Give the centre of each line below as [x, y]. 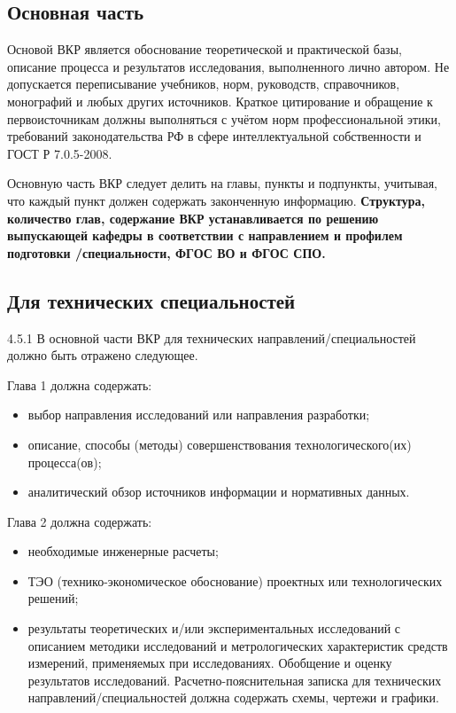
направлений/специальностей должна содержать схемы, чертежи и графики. [233, 697]
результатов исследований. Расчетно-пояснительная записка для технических [235, 680]
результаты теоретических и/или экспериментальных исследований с [214, 628]
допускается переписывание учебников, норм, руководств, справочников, [204, 84]
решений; [53, 598]
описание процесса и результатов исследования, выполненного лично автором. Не [228, 66]
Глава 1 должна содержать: [80, 384]
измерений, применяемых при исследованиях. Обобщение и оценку [210, 663]
